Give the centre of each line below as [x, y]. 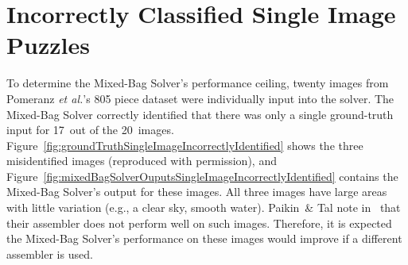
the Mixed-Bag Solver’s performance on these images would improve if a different [204, 238]
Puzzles [48, 45]
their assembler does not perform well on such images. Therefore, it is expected [199, 223]
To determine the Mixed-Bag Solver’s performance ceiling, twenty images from [198, 83]
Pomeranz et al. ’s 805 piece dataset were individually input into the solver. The [200, 98]
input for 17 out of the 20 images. [90, 130]
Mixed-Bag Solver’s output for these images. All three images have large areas [197, 192]
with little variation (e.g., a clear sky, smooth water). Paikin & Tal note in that [204, 207]
